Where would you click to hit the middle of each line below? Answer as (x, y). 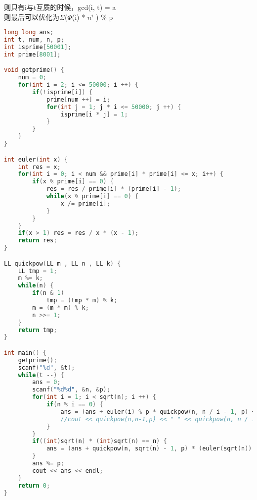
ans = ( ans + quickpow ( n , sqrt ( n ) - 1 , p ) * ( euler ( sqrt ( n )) (149, 449)
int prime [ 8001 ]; (32, 54)
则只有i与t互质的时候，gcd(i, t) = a (60, 7)
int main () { (25, 353)
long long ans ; (29, 32)
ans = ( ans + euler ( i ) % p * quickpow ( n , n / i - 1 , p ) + (158, 412)
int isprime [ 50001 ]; (38, 47)
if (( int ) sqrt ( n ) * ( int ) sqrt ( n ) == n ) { (100, 441)
